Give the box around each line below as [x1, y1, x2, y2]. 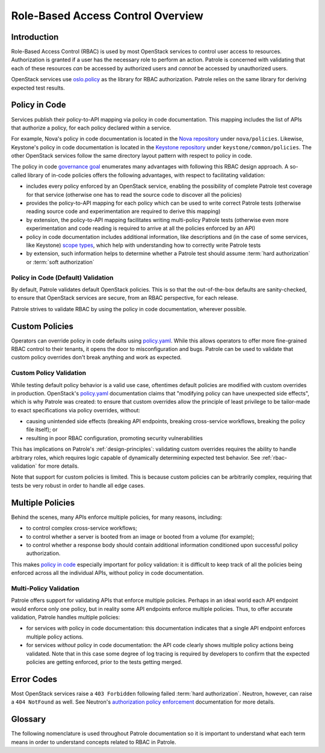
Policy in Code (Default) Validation [11, 273, 114, 282]
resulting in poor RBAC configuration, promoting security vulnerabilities [26, 434, 203, 442]
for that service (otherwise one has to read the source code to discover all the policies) [26, 191, 242, 198]
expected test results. [11, 84, 66, 91]
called [11, 172, 26, 179]
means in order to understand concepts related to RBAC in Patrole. [11, 738, 177, 746]
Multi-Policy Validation [11, 584, 79, 592]
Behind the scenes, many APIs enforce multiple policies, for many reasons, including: [11, 513, 223, 521]
